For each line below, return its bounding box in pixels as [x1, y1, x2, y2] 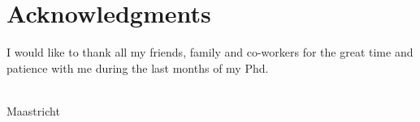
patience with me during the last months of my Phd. [6, 59, 269, 76]
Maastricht [6, 102, 60, 119]
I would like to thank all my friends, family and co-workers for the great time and [6, 44, 414, 61]
